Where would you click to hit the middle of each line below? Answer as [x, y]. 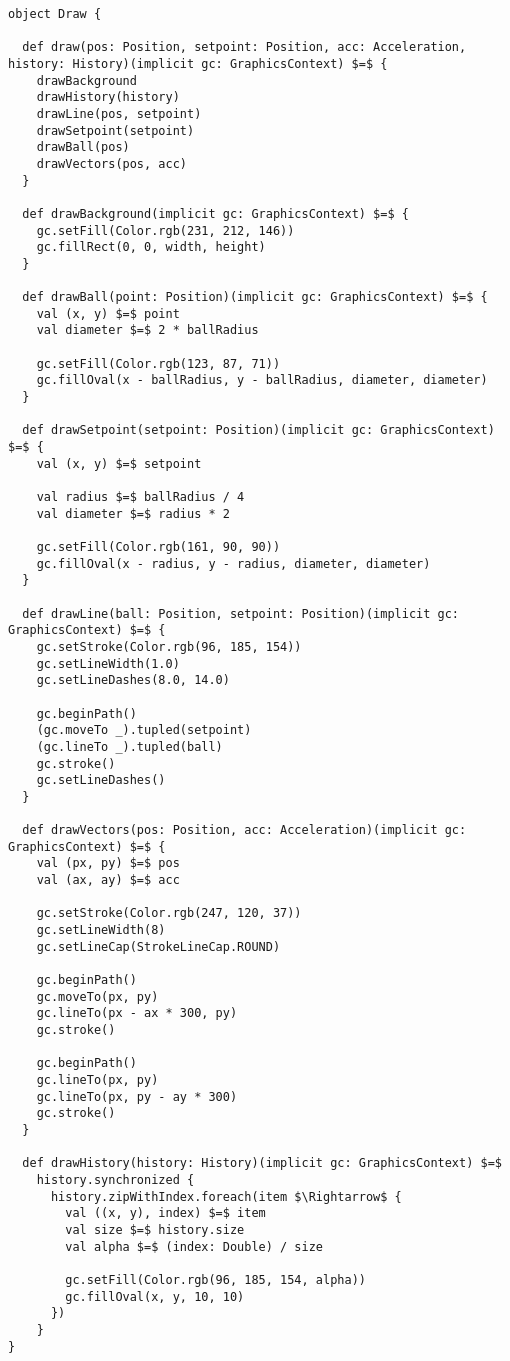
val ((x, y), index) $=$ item [165, 1213]
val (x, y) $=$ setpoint [119, 463]
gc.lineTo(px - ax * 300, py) [137, 1013]
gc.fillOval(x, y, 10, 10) [155, 1296]
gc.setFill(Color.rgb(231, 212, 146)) [165, 230]
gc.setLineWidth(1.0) [108, 663]
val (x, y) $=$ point [108, 313]
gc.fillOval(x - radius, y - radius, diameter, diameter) [233, 563]
